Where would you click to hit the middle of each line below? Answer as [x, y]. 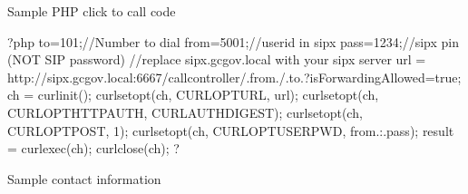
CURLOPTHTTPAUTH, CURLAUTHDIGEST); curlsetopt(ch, [185, 112]
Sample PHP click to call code [92, 11]
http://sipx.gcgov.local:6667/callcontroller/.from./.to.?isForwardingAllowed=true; [234, 77]
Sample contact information [84, 178]
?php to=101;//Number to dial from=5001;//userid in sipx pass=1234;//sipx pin [233, 41]
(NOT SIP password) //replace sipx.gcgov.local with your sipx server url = [217, 59]
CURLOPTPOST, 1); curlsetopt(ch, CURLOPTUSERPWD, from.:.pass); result [231, 130]
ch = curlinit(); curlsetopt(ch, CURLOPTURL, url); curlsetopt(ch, [193, 95]
